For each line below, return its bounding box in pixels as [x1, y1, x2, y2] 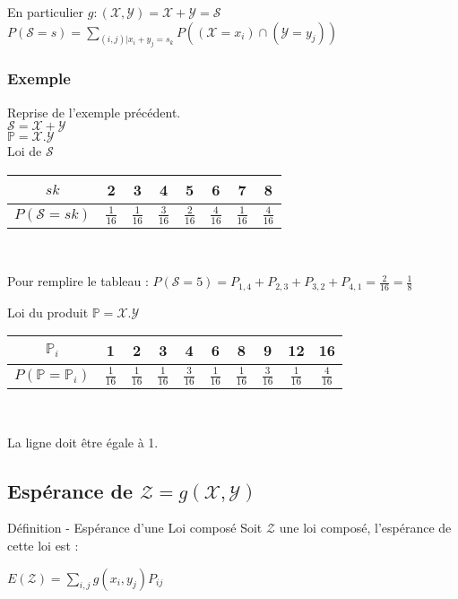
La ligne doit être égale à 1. [7, 432, 159, 451]
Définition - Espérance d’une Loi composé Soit [7, 518, 263, 537]
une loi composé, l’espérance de [279, 518, 452, 537]
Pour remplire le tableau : [7, 272, 149, 291]
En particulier [7, 3, 84, 21]
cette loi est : [7, 536, 79, 554]
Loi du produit [7, 302, 89, 321]
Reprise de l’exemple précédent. [7, 102, 181, 121]
